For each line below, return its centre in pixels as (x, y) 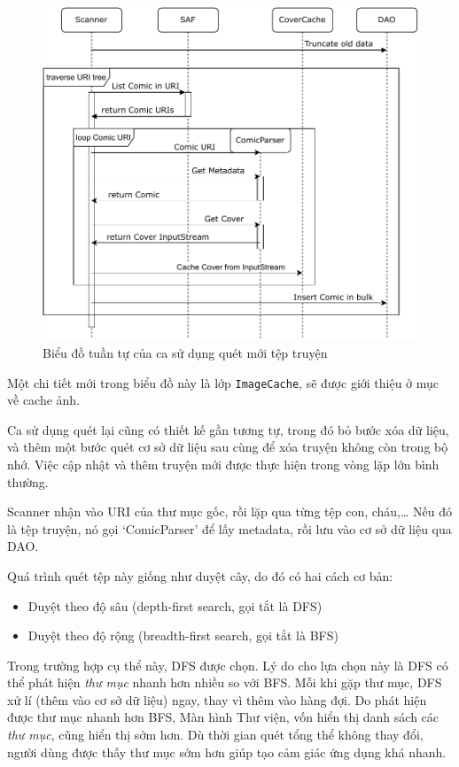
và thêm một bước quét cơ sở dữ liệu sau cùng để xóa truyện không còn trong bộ (228, 447)
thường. (28, 481)
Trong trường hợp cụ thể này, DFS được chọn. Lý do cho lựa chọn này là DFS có (228, 665)
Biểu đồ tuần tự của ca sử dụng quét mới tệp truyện (185, 352)
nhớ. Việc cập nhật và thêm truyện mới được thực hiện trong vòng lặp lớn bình (223, 464)
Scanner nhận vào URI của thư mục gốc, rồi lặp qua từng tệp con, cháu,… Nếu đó (229, 511)
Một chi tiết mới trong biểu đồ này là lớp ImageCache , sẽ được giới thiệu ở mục (223, 382)
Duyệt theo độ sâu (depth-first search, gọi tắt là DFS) (175, 605)
